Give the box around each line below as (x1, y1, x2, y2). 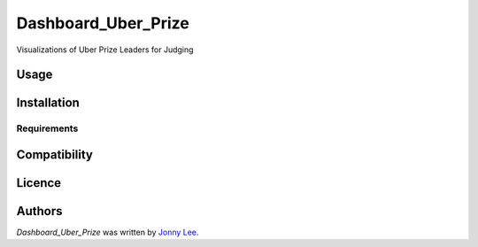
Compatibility (16, 147, 93, 162)
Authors (16, 204, 63, 219)
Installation (16, 96, 80, 111)
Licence (16, 175, 62, 190)
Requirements (16, 122, 79, 135)
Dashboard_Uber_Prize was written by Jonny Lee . (16, 227, 199, 238)
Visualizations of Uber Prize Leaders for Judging (16, 44, 194, 55)
